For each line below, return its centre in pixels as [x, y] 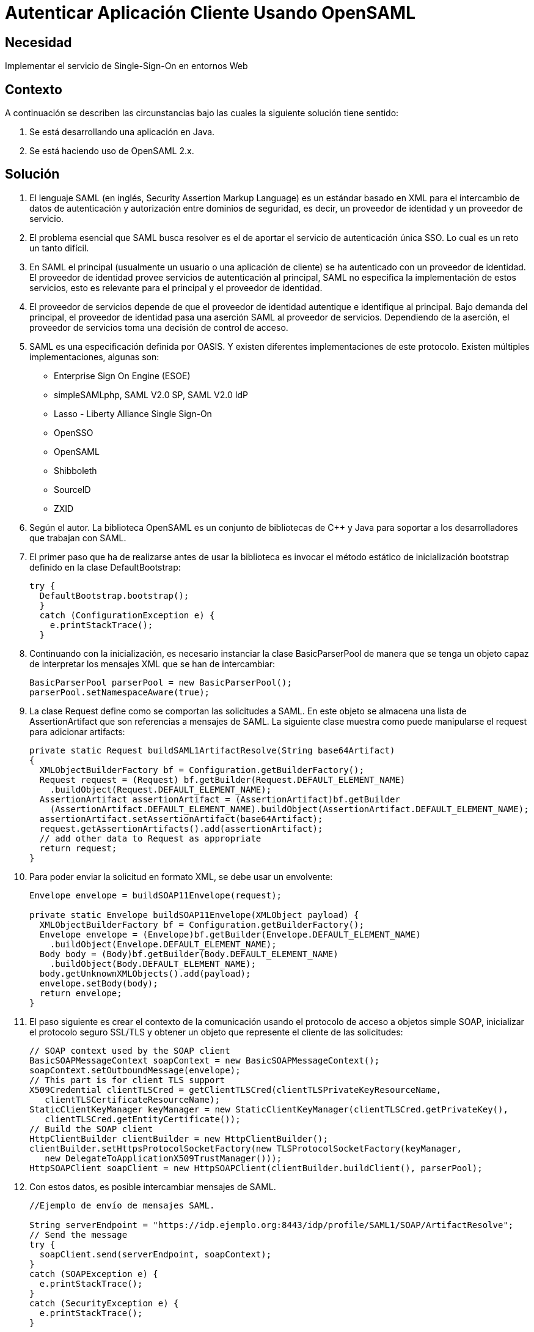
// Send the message [79, 1234]
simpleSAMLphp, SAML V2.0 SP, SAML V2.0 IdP [151, 394]
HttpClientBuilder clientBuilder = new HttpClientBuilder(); [179, 1138]
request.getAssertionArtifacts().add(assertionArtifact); [181, 828]
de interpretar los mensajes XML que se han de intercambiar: [152, 664]
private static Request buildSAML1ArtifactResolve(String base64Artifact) [212, 750]
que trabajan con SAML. [78, 538]
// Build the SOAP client [91, 1129]
